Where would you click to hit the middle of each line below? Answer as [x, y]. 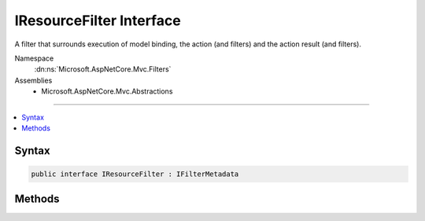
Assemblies [33, 80]
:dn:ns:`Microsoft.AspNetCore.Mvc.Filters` [103, 69]
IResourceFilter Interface [98, 20]
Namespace [34, 58]
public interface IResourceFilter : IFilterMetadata [135, 174]
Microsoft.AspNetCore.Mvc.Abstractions [107, 91]
